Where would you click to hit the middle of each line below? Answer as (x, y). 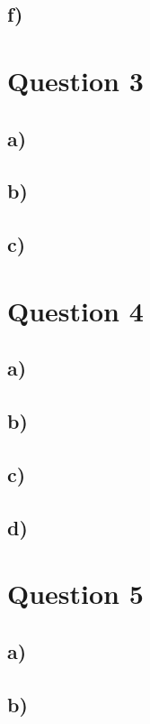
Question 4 (75, 310)
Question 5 (75, 594)
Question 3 (75, 80)
